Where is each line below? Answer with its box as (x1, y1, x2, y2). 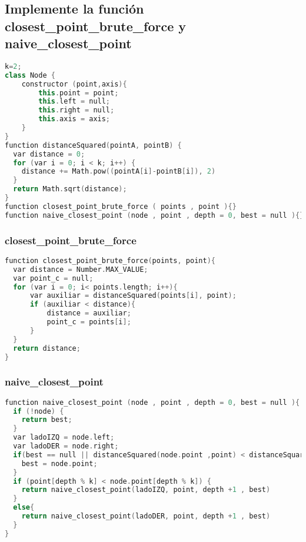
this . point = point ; (38, 88, 119, 97)
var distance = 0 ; (13, 149, 85, 158)
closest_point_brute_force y (5, 16, 187, 35)
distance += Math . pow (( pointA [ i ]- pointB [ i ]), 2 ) (21, 167, 216, 176)
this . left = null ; (38, 97, 111, 106)
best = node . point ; (21, 459, 98, 468)
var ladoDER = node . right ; (13, 442, 119, 451)
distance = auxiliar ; (46, 309, 131, 318)
